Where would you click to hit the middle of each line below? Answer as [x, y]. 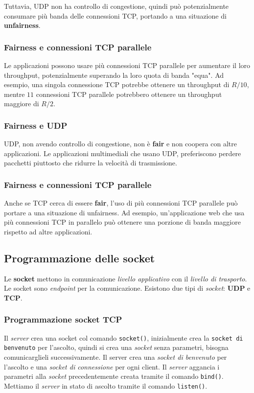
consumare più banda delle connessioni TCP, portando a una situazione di [115, 15]
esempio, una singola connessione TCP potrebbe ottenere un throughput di [117, 84]
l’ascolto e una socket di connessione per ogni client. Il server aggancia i [112, 366]
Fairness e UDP [36, 125]
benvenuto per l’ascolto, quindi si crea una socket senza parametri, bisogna [116, 347]
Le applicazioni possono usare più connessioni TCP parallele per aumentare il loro [127, 65]
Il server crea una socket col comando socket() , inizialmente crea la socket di [124, 337]
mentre [14, 94]
